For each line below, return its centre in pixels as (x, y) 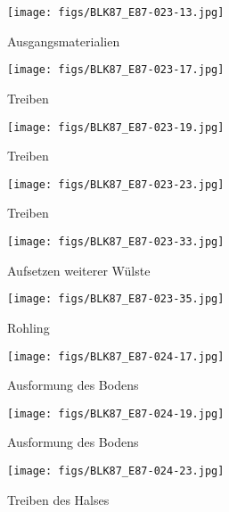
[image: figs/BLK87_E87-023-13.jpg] (116, 12)
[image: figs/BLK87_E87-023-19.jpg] (116, 127)
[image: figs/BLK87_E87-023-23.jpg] (116, 184)
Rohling (29, 327)
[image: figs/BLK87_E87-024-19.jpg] (116, 413)
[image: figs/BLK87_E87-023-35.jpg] (116, 299)
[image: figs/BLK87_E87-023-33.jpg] (116, 242)
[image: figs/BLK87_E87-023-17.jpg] (116, 70)
